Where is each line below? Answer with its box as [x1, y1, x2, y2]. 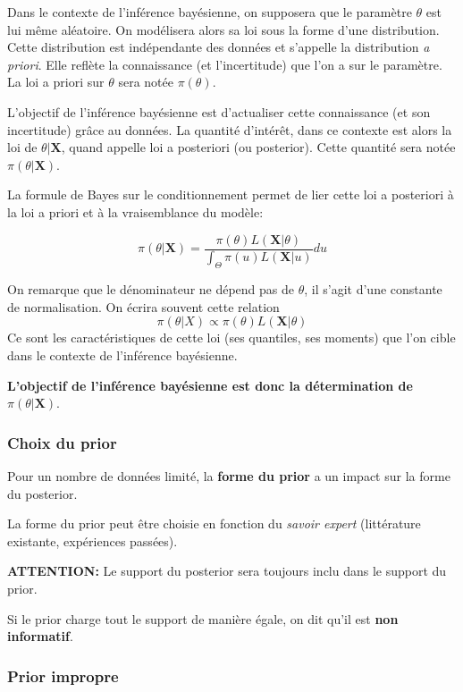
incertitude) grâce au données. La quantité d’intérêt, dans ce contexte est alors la [7, 120, 452, 139]
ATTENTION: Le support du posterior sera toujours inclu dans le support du [7, 561, 447, 580]
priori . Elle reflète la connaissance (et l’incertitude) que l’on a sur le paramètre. [7, 55, 442, 73]
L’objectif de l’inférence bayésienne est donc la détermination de [7, 376, 413, 394]
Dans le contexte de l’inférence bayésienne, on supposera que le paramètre [7, 3, 412, 21]
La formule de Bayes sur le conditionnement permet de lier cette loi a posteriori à [7, 185, 454, 204]
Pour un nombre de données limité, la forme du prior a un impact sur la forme [7, 467, 450, 485]
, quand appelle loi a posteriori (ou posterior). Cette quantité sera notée [61, 138, 456, 156]
